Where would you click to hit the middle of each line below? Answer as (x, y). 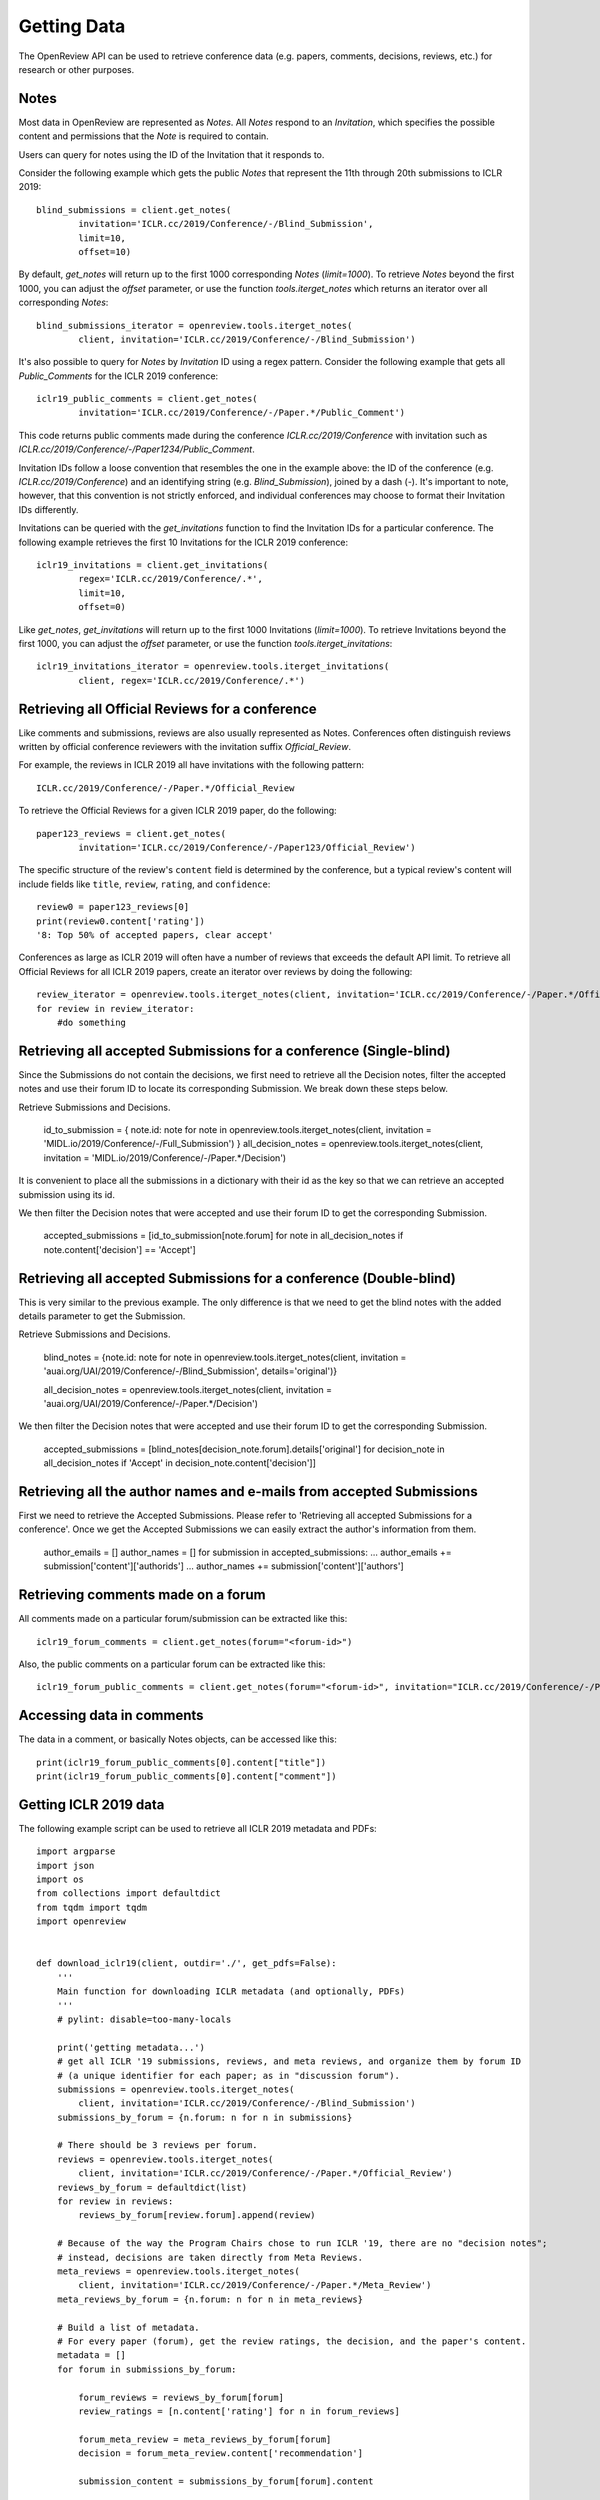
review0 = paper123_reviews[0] (113, 907)
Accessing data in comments (111, 1715)
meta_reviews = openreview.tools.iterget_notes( (178, 2271)
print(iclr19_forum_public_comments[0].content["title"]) (181, 1762)
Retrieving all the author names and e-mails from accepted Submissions (248, 1491)
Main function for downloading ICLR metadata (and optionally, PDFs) (231, 1991)
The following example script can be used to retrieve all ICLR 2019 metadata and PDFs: (197, 1828)
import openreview (81, 1921)
